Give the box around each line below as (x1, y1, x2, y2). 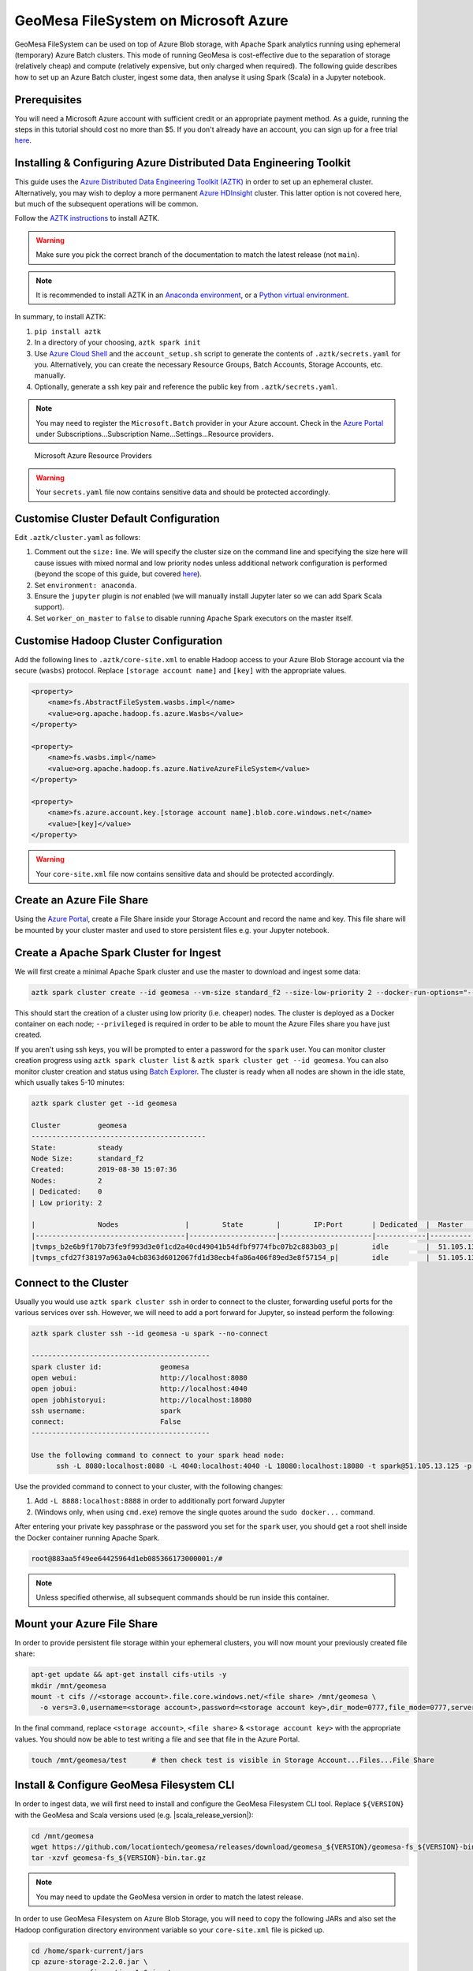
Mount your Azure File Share (14, 1617, 158, 1630)
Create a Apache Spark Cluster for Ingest (14, 946, 222, 959)
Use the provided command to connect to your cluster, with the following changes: (14, 1482, 284, 1492)
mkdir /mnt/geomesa (31, 1681, 106, 1690)
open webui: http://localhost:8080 (31, 1373, 248, 1382)
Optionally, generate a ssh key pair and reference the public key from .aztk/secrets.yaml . (34, 382, 338, 391)
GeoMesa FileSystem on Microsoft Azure (14, 12, 289, 29)
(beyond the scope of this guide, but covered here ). (34, 569, 203, 579)
